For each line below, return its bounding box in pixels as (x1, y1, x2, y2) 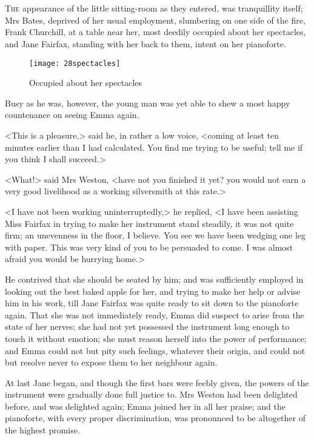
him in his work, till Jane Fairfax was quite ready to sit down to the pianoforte (5, 297, 299, 309)
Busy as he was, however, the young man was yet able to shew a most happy (5, 96, 290, 109)
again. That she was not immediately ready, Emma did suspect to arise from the (5, 308, 304, 321)
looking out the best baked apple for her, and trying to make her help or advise (5, 284, 301, 297)
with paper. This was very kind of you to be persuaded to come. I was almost (5, 240, 293, 253)
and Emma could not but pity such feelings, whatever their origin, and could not (5, 344, 306, 356)
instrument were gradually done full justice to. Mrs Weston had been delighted (5, 388, 298, 401)
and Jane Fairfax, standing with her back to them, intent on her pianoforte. (5, 37, 286, 50)
